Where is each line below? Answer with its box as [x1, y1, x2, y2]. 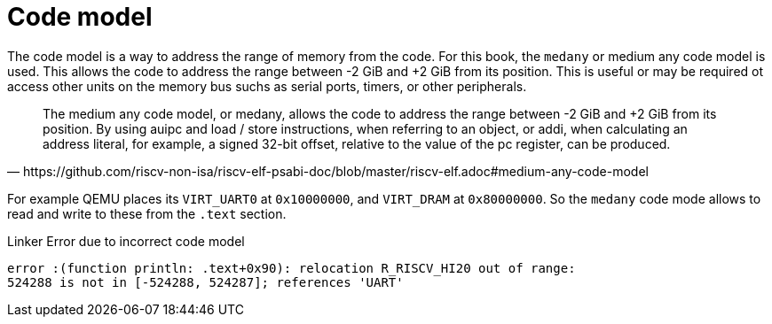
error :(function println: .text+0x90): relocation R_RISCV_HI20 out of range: [7, 260, 576, 275]
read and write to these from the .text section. [7, 205, 287, 221]
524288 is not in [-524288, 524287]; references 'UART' [7, 274, 404, 289]
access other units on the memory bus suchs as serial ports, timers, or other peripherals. [7, 78, 527, 94]
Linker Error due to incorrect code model [7, 233, 245, 249]
